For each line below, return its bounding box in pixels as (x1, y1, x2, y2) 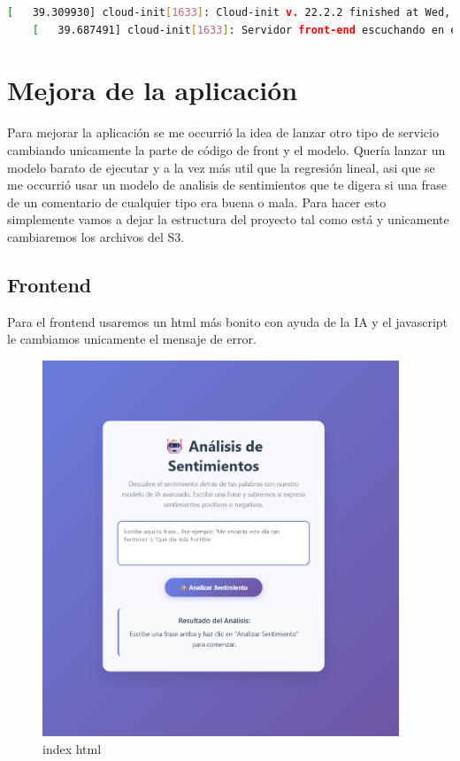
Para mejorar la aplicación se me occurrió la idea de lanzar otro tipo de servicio (7, 123, 439, 142)
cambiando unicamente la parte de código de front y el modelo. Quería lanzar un (7, 140, 446, 159)
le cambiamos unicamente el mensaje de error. (7, 330, 257, 348)
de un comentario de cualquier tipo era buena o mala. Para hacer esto (7, 192, 387, 211)
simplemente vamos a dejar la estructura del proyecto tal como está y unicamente (7, 210, 449, 229)
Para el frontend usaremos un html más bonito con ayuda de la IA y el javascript (7, 312, 448, 330)
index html (42, 739, 102, 757)
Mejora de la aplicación (7, 72, 298, 108)
